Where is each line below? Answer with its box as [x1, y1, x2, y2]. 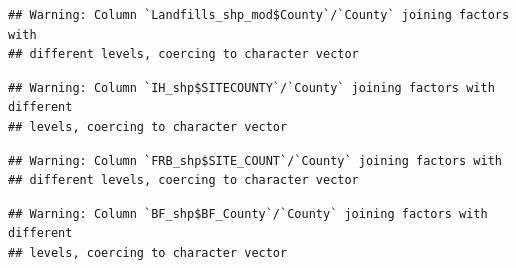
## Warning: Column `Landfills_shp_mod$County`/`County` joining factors [8, 8, 510, 22]
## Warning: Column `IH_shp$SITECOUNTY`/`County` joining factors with [8, 80, 495, 95]
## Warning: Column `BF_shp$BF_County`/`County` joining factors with [8, 206, 488, 221]
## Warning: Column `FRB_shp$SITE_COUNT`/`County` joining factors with [8, 153, 502, 168]
